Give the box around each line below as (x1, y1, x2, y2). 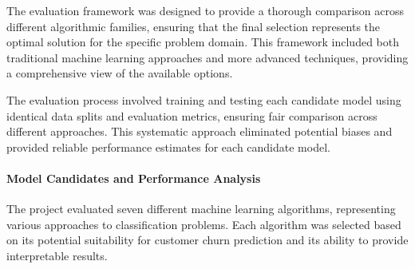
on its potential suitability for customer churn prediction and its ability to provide (6, 231, 409, 248)
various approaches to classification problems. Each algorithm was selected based (6, 216, 401, 232)
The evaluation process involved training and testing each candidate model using (6, 91, 401, 108)
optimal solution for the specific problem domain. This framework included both (6, 34, 399, 50)
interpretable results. (6, 247, 108, 263)
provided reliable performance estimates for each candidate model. (6, 138, 330, 155)
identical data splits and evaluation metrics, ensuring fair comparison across (6, 107, 377, 124)
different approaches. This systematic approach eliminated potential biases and (6, 123, 393, 140)
